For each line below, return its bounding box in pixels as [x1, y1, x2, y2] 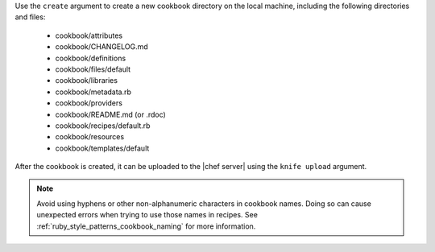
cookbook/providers [55, 98, 122, 108]
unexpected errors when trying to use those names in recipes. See [36, 210, 258, 220]
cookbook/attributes [55, 31, 123, 40]
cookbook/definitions [55, 53, 126, 63]
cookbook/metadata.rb [55, 87, 132, 97]
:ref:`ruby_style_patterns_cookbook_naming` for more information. [36, 221, 256, 231]
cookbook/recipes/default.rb [55, 121, 151, 130]
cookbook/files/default [55, 64, 131, 74]
